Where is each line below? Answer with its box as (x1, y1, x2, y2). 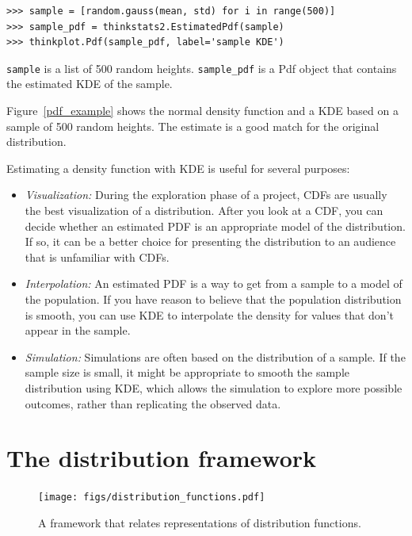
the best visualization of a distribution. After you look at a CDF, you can (25, 202, 383, 218)
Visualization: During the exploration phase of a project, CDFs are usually (25, 186, 387, 203)
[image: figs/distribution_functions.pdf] (38, 492, 265, 503)
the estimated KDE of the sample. (6, 75, 173, 92)
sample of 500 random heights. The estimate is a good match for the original (6, 117, 380, 134)
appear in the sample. (25, 322, 131, 339)
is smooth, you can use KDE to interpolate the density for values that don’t (25, 306, 394, 323)
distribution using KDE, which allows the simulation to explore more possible (25, 379, 402, 396)
